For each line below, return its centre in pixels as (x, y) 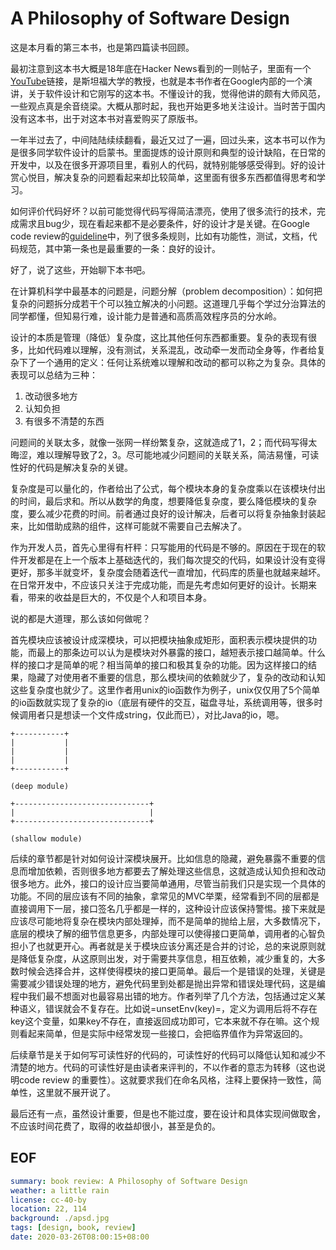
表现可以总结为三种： (54, 374)
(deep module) (40, 786)
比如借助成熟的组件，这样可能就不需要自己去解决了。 (137, 526)
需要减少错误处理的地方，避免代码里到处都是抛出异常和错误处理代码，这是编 (168, 983)
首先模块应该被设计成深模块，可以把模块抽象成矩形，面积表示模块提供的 (159, 639)
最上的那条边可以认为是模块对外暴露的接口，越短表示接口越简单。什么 (181, 652)
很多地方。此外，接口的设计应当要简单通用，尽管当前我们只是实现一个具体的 (168, 883)
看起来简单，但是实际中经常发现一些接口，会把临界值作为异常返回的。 (163, 1033)
